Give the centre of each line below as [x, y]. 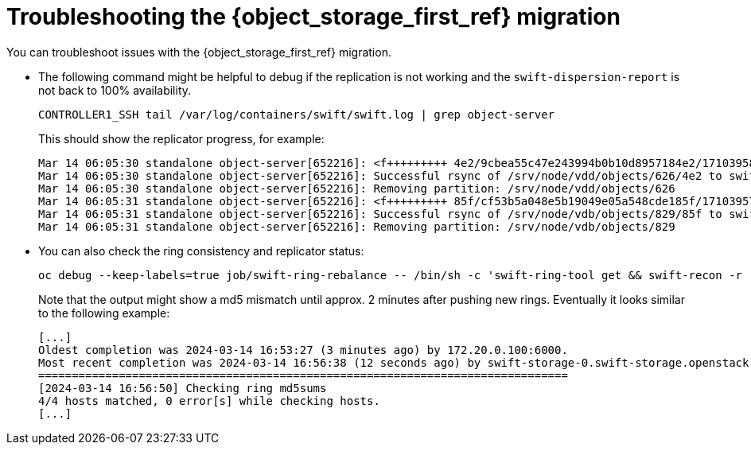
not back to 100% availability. [115, 90]
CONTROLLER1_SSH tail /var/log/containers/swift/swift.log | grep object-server [297, 114]
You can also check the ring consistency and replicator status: [201, 251]
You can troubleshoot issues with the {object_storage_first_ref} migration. [199, 52]
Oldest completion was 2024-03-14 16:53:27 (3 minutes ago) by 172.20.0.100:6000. [303, 350]
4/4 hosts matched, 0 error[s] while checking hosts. [209, 400]
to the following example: [104, 313]
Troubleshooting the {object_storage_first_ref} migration [313, 17]
